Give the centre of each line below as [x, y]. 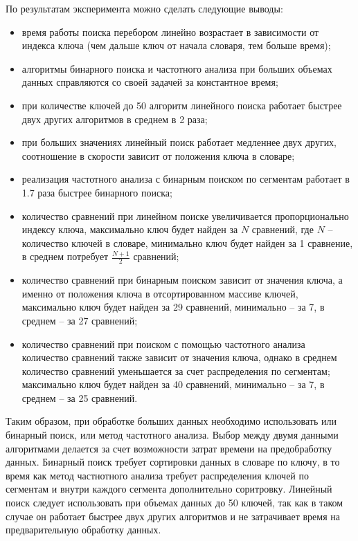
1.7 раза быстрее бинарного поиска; [97, 192]
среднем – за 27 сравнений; [80, 320]
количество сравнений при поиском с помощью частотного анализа [163, 343]
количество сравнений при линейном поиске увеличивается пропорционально [185, 216]
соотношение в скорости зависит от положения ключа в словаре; [158, 155]
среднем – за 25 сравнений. [80, 397]
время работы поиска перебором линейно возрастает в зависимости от [170, 31]
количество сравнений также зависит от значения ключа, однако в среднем [179, 357]
